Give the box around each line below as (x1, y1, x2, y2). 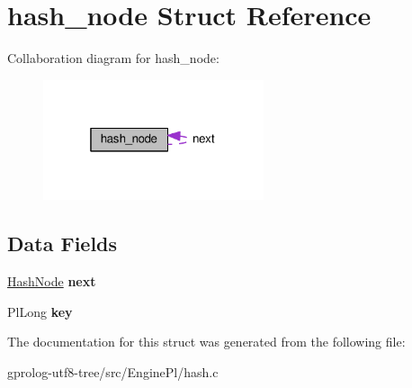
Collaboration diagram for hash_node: (7, 49, 219, 68)
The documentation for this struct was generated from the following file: (7, 332, 406, 351)
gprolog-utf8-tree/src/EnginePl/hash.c (7, 362, 219, 381)
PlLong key (7, 302, 73, 320)
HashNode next (7, 272, 96, 291)
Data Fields (7, 230, 118, 257)
